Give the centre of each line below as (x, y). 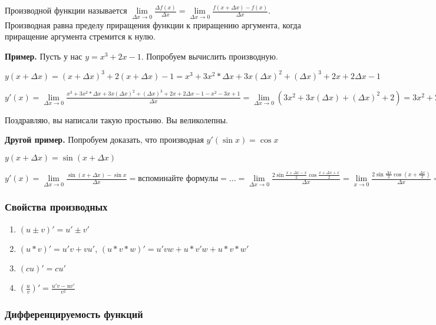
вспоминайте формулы (178, 179)
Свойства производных (56, 207)
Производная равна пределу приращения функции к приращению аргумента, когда (153, 24)
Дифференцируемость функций (74, 314)
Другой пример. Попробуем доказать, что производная (104, 139)
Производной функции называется (66, 10)
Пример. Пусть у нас (44, 56)
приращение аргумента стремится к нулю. (80, 36)
